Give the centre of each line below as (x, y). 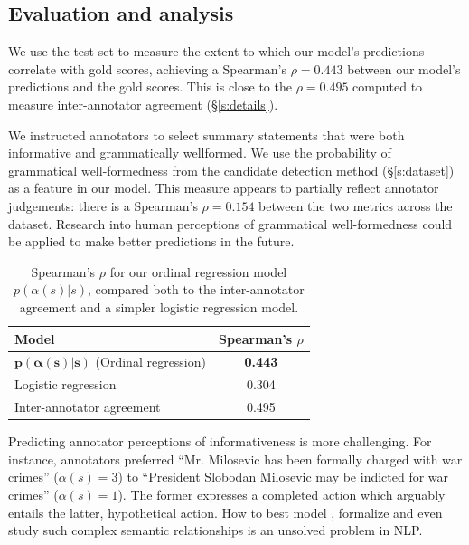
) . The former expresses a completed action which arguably (281, 494)
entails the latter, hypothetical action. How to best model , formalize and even (225, 512)
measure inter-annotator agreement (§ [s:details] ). (143, 104)
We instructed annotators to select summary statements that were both (206, 134)
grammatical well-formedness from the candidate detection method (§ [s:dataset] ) (231, 170)
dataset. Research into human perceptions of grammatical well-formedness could (230, 223)
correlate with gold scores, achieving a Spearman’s (147, 68)
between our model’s (404, 68)
